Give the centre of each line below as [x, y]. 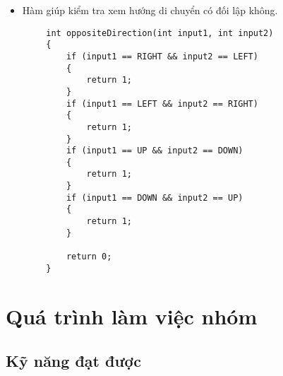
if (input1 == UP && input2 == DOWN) [155, 151]
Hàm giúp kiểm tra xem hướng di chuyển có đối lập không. [150, 10]
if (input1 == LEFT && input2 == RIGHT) [162, 104]
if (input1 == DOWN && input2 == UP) [155, 198]
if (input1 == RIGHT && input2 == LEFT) [162, 56]
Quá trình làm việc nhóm [132, 316]
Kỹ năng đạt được [73, 361]
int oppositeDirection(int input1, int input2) [160, 33]
